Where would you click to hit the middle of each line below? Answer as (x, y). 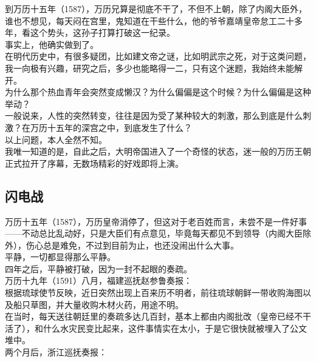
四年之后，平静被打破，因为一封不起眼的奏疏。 (98, 268)
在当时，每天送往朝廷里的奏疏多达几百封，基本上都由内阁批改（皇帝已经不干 (158, 316)
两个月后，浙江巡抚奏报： (56, 352)
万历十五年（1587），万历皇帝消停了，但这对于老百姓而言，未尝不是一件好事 (156, 221)
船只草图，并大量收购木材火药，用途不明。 (98, 304)
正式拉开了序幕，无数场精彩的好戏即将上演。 (94, 163)
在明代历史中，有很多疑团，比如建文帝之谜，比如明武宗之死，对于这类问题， (158, 56)
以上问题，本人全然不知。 (56, 139)
